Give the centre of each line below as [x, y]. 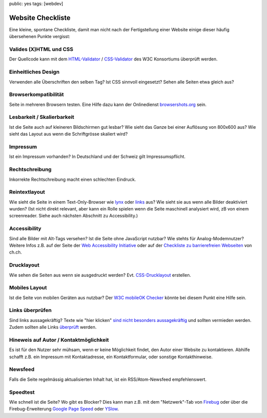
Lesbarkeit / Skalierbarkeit [42, 117]
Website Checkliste [40, 18]
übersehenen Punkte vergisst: [40, 37]
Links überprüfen [30, 311]
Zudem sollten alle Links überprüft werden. [53, 327]
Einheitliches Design [34, 72]
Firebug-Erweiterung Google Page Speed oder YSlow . [64, 409]
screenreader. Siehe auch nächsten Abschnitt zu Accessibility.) [73, 216]
